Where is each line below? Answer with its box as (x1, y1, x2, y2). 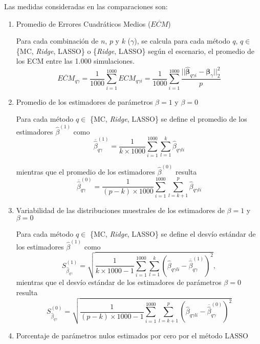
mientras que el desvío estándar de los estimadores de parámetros (16, 277, 222, 288)
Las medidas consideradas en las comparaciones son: (4, 1, 168, 11)
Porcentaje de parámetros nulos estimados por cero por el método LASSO (16, 330, 248, 341)
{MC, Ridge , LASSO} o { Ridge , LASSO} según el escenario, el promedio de (16, 45, 255, 56)
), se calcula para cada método (134, 35, 230, 46)
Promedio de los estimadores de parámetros (16, 96, 153, 107)
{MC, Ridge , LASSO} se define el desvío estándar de (90, 228, 256, 239)
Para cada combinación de (16, 35, 99, 46)
